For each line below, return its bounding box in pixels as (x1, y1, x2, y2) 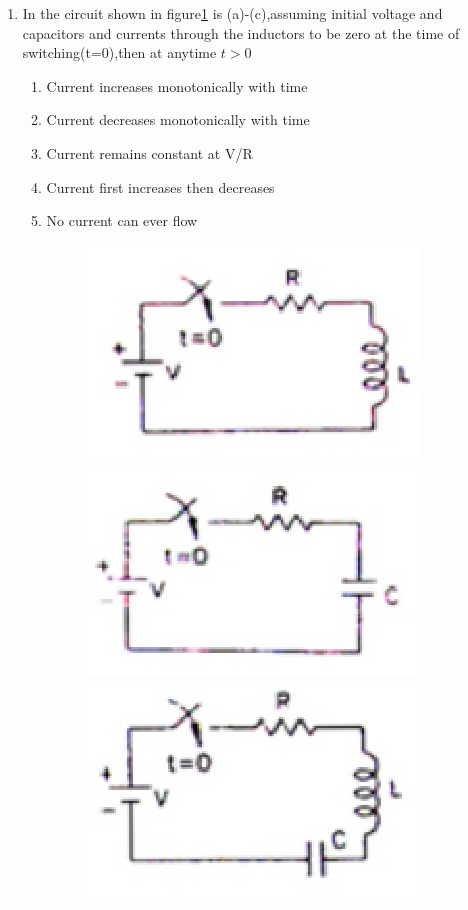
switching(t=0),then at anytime (22, 42, 217, 63)
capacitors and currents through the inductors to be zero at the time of (22, 22, 460, 43)
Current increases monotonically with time (46, 75, 308, 96)
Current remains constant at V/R (46, 142, 253, 163)
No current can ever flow (46, 210, 198, 231)
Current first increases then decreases (46, 176, 275, 197)
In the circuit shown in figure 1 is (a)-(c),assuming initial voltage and (22, 3, 443, 23)
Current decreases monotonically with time (46, 109, 310, 130)
